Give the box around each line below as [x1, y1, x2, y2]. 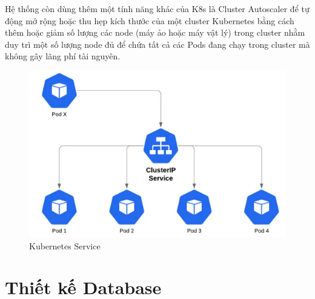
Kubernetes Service [29, 239, 101, 252]
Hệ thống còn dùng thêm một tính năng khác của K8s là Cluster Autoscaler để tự [5, 2, 310, 15]
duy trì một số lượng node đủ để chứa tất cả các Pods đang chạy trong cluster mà [5, 38, 310, 50]
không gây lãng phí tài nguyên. [5, 50, 121, 62]
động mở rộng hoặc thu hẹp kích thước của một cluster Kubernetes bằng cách [5, 14, 294, 27]
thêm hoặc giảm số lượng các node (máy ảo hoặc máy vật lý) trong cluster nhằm [5, 26, 305, 39]
